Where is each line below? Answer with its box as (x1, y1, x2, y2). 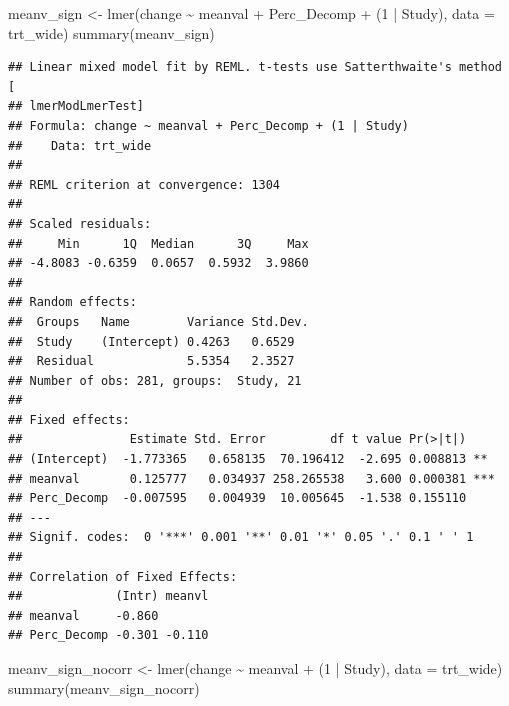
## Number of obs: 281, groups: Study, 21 (8, 373, 302, 388)
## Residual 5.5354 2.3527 (8, 354, 295, 369)
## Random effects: (8, 295, 137, 310)
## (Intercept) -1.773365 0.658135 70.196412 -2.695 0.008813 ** (8, 452, 488, 467)
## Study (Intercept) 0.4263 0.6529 (8, 334, 295, 349)
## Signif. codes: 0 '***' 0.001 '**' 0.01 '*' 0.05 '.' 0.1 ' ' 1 (8, 530, 474, 545)
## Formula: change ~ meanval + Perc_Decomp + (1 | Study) (8, 118, 409, 133)
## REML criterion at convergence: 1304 (8, 177, 281, 192)
